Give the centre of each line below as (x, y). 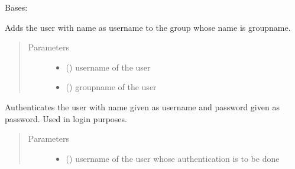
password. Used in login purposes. (66, 118)
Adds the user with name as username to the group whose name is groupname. (148, 27)
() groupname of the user (111, 87)
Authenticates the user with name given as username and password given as (142, 106)
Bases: (16, 7)
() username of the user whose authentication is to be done (173, 158)
